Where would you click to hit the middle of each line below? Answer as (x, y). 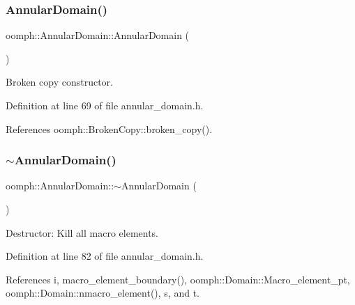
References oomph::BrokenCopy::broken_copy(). (109, 128)
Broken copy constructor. (59, 82)
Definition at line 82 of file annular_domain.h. (105, 256)
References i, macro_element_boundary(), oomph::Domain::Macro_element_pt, (178, 279)
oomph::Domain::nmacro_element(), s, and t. (103, 293)
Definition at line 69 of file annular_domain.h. (105, 105)
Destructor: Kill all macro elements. (82, 232)
